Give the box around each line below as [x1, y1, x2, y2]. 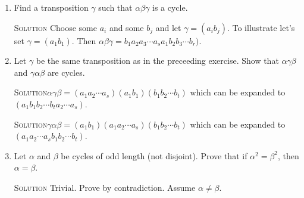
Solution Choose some [14, 21, 97, 33]
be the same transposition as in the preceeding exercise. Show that [36, 54, 279, 67]
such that [98, 1, 133, 13]
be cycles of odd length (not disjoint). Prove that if [61, 149, 247, 162]
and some [109, 21, 144, 33]
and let [155, 21, 181, 33]
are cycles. [47, 66, 85, 78]
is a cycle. [152, 1, 188, 13]
